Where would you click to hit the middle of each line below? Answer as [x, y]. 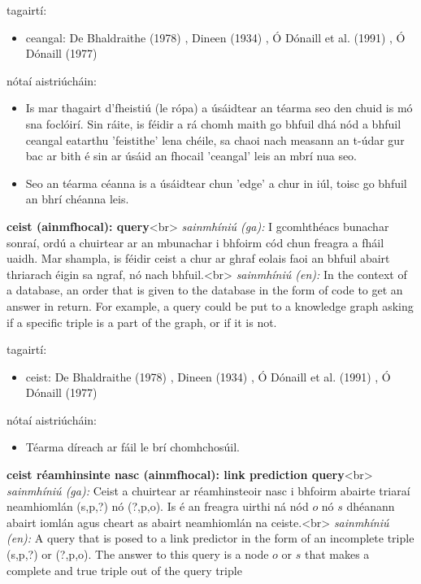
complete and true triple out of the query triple [124, 570]
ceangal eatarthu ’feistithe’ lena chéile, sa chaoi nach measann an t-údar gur [215, 139]
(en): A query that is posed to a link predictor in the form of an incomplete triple [210, 538]
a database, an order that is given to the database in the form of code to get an [205, 290]
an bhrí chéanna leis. [77, 199]
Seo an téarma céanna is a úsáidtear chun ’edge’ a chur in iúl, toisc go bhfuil [216, 183]
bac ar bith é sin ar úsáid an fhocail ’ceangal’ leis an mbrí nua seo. [191, 156]
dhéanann [371, 506]
